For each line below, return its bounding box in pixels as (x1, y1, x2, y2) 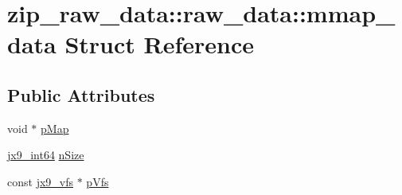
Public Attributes (7, 82, 155, 107)
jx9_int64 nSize (7, 146, 84, 163)
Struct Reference (64, 28, 255, 60)
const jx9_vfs (7, 173, 73, 189)
